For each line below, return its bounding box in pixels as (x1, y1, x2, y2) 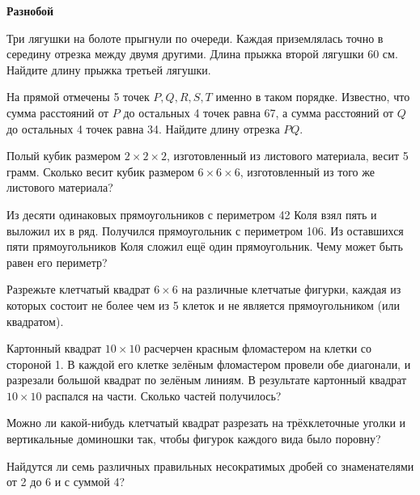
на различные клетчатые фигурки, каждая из (181, 281, 401, 298)
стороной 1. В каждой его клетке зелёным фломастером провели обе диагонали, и (6, 355, 411, 372)
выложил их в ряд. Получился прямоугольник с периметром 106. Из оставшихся (6, 222, 404, 239)
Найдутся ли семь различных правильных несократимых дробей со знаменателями (6, 457, 414, 474)
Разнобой (6, 2, 54, 19)
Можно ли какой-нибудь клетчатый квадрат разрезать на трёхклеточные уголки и (6, 414, 406, 431)
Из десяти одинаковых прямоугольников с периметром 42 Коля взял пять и (6, 205, 377, 222)
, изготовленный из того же (240, 163, 375, 180)
